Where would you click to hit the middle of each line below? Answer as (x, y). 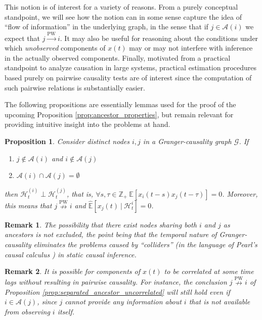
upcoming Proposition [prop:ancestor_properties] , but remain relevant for (119, 114)
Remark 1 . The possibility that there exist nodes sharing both (101, 224)
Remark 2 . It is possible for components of (73, 271)
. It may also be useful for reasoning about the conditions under (159, 38)
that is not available (220, 302)
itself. (66, 311)
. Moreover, (240, 193)
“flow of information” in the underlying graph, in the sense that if (106, 27)
